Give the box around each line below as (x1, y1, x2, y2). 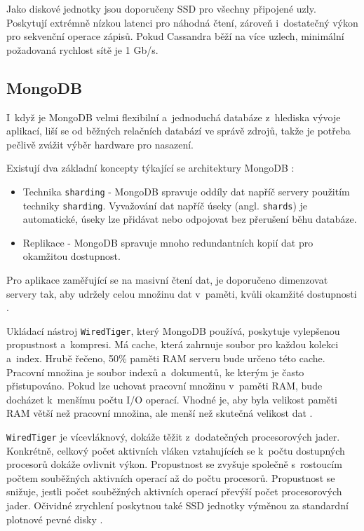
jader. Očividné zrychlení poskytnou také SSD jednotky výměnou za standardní (6, 498, 349, 513)
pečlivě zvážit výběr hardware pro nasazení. (6, 137, 194, 151)
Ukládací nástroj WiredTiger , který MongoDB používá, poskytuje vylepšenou (6, 323, 340, 338)
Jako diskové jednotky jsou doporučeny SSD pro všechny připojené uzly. (6, 1, 316, 15)
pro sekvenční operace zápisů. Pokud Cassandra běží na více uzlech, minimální (6, 29, 344, 43)
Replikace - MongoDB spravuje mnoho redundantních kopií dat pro (22, 235, 314, 249)
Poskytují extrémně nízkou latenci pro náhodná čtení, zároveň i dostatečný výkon (6, 15, 358, 29)
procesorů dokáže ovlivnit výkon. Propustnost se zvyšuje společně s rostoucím (6, 457, 342, 471)
